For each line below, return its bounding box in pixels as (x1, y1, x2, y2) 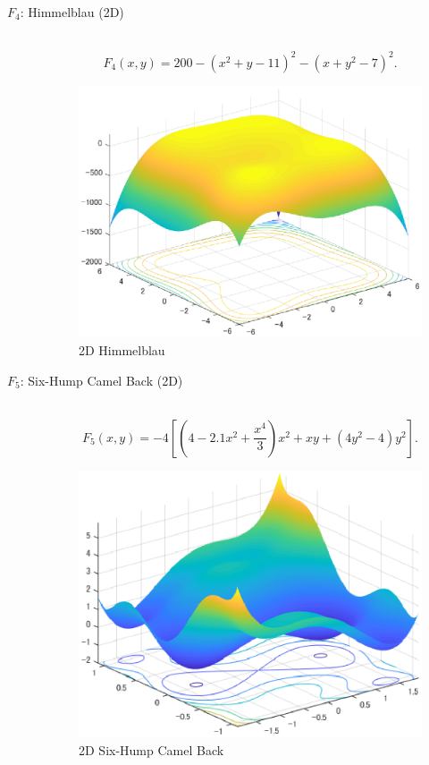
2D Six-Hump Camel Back (79, 740, 224, 759)
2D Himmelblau (79, 340, 165, 359)
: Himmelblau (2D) (20, 3, 124, 21)
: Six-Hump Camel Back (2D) (20, 370, 183, 389)
